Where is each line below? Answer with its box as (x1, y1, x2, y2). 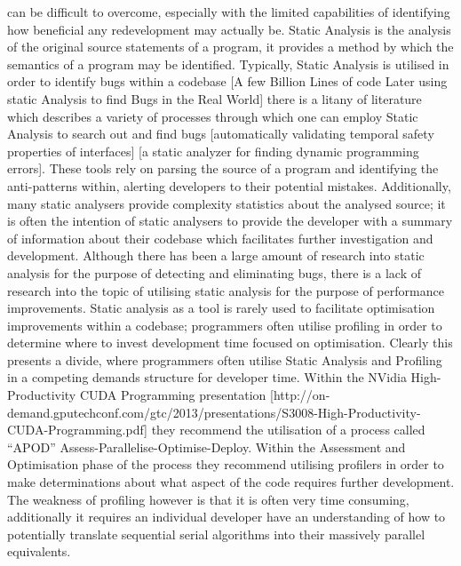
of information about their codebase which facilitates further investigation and (7, 228, 433, 247)
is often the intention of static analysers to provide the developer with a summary (7, 211, 453, 230)
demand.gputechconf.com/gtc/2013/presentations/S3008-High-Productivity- (7, 403, 421, 421)
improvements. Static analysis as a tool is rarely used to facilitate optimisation (7, 299, 435, 317)
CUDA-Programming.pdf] (7, 420, 148, 439)
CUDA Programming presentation (79, 386, 266, 404)
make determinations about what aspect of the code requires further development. (7, 473, 455, 491)
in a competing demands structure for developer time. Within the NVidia (7, 368, 407, 387)
